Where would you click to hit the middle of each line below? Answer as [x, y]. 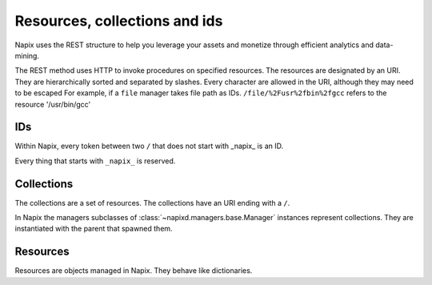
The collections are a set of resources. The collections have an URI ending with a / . [152, 203]
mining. [27, 55]
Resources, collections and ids [119, 21]
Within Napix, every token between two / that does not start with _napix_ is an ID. [149, 146]
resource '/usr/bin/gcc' [53, 104]
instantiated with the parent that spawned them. [94, 229]
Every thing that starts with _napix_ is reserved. [95, 161]
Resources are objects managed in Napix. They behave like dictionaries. [134, 271]
